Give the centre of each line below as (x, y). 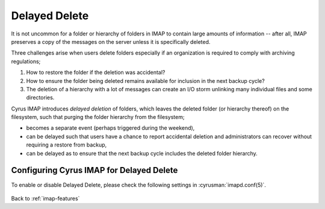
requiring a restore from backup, (67, 145)
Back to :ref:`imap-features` (45, 198)
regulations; (26, 61)
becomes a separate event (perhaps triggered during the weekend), (110, 128)
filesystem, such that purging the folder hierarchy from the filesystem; (98, 117)
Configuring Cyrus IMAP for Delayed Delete (94, 170)
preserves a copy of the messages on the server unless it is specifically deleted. (111, 41)
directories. (40, 98)
